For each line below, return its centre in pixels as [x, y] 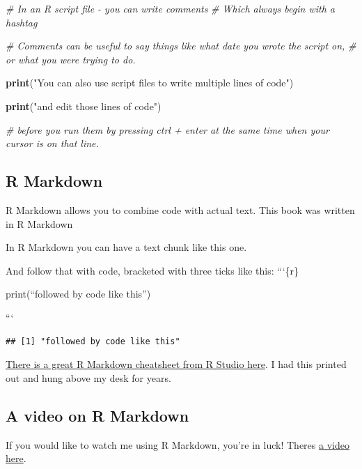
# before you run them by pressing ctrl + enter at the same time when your [167, 129]
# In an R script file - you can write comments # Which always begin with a [170, 8]
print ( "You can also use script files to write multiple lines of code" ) [150, 83]
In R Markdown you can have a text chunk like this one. [126, 247]
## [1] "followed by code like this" [93, 341]
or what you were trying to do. [71, 59]
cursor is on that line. [52, 143]
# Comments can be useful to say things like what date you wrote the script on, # [181, 46]
